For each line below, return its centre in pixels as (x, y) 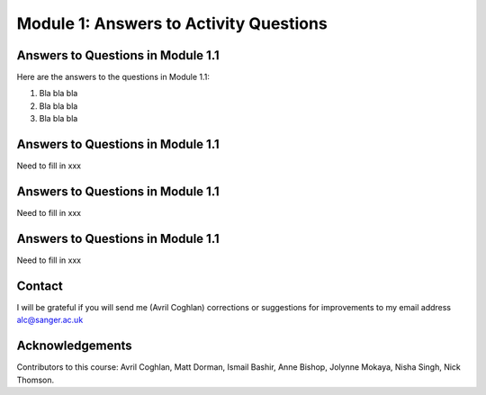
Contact (40, 286)
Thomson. (36, 380)
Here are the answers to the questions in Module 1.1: (113, 77)
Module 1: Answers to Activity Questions (172, 23)
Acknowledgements (74, 346)
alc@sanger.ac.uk (50, 320)
